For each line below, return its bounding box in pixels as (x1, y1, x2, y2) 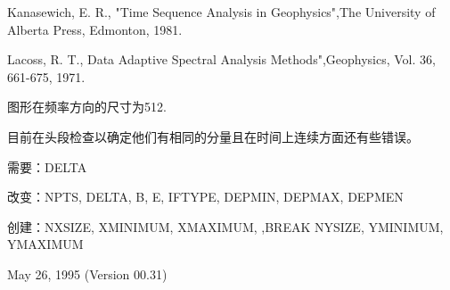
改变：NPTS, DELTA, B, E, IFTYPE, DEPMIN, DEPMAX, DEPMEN (7, 187, 404, 206)
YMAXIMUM (7, 235, 84, 253)
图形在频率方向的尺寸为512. (7, 97, 167, 116)
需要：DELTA (7, 157, 87, 176)
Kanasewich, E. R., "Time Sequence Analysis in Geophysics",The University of (7, 3, 436, 21)
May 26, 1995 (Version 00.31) (7, 264, 168, 283)
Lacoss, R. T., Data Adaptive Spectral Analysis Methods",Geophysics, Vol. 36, (7, 50, 436, 69)
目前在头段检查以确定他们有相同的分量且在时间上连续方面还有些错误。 (7, 127, 419, 145)
